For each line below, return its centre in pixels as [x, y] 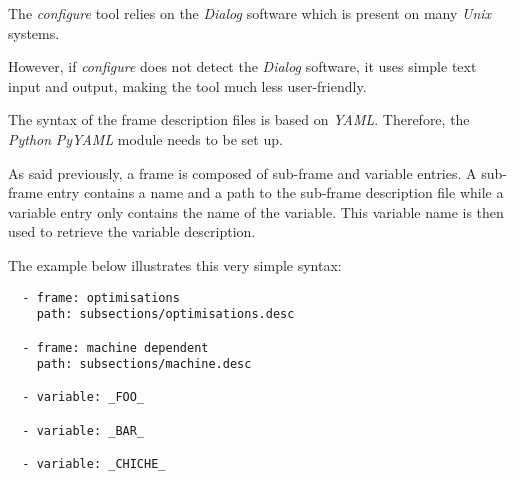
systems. [34, 32]
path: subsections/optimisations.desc [165, 314]
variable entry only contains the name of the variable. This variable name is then [256, 211]
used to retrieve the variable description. [132, 231]
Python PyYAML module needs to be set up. [145, 138]
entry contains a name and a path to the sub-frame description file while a [275, 192]
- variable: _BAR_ [83, 430]
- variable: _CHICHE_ [94, 464]
